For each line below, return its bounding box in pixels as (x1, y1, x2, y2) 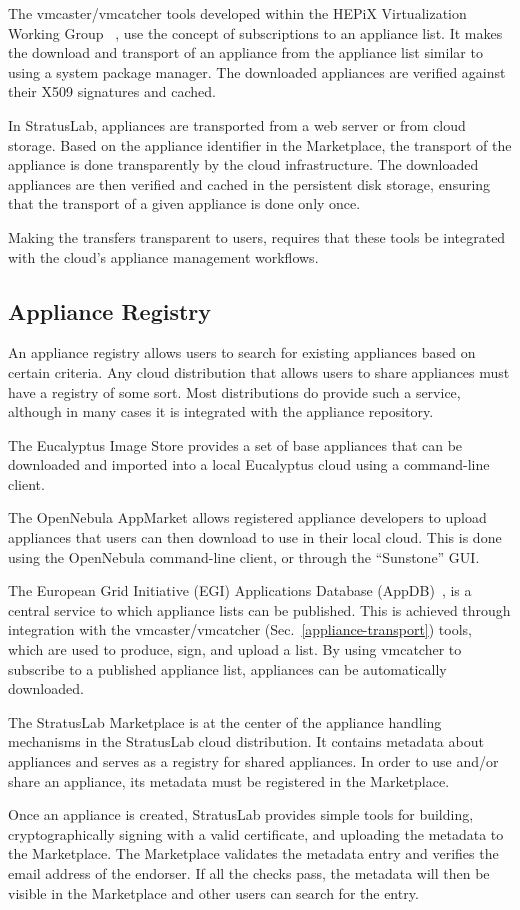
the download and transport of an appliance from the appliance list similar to (8, 42, 483, 63)
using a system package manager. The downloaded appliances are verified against (8, 61, 506, 82)
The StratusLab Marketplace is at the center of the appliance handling (8, 711, 442, 732)
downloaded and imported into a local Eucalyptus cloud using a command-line (8, 454, 490, 475)
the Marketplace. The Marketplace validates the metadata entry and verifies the (8, 843, 499, 864)
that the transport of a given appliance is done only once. (8, 193, 361, 214)
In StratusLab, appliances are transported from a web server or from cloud (8, 114, 466, 135)
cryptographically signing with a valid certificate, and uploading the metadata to (8, 823, 504, 844)
